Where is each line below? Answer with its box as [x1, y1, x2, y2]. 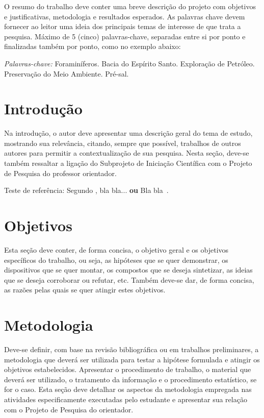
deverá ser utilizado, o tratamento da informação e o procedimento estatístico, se [4, 374, 257, 384]
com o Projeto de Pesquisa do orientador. [4, 404, 134, 414]
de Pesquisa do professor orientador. [4, 167, 117, 178]
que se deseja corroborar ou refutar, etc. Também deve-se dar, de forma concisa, [4, 274, 254, 285]
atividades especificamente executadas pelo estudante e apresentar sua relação [4, 394, 247, 405]
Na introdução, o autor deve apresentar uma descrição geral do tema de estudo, [4, 128, 253, 138]
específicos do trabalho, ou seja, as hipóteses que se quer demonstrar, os [4, 254, 228, 265]
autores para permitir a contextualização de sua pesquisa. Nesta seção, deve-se [4, 147, 249, 158]
